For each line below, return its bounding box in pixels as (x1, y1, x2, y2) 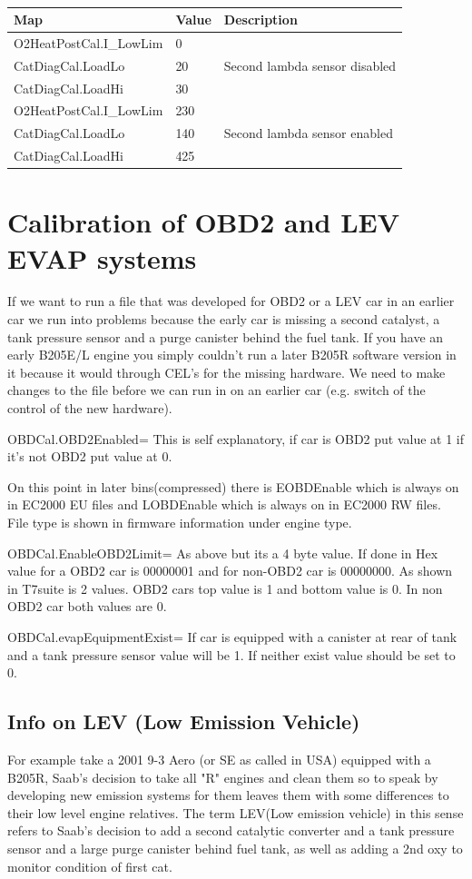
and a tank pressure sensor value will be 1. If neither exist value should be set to (7, 645, 456, 664)
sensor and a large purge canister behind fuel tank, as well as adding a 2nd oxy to (7, 838, 463, 857)
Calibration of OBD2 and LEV (7, 203, 400, 241)
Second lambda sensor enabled (223, 123, 393, 143)
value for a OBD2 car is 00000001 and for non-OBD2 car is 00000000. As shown (7, 561, 453, 580)
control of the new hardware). (7, 399, 172, 418)
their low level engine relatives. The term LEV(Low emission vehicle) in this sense (7, 803, 464, 822)
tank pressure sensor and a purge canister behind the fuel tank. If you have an (7, 327, 444, 346)
